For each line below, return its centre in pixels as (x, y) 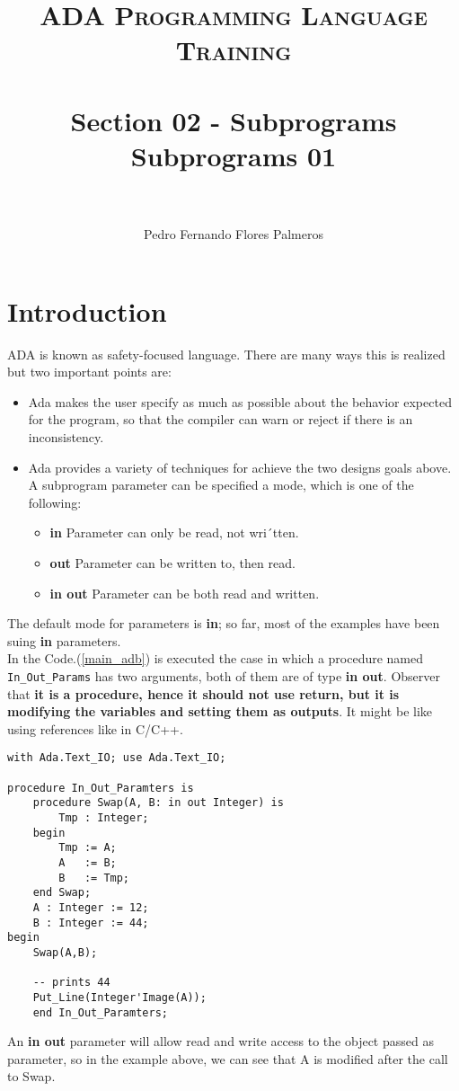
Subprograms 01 (234, 155)
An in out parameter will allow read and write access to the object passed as (221, 1041)
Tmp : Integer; (104, 817)
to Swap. (31, 1076)
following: (55, 502)
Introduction (87, 310)
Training (234, 50)
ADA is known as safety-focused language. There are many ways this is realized (226, 354)
